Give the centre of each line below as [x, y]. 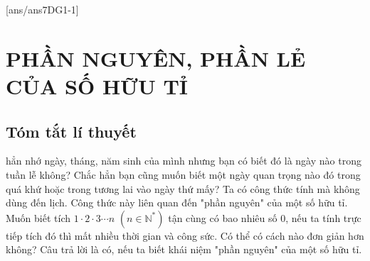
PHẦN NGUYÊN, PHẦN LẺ [156, 58]
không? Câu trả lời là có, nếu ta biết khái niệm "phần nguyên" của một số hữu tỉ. [184, 249]
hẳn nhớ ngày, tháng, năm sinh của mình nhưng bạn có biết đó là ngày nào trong [184, 161]
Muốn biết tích [38, 217]
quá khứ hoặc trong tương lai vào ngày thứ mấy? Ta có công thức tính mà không [183, 188]
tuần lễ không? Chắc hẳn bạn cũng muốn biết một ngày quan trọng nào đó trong [183, 174]
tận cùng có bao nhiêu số [223, 217]
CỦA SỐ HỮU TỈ [97, 85]
